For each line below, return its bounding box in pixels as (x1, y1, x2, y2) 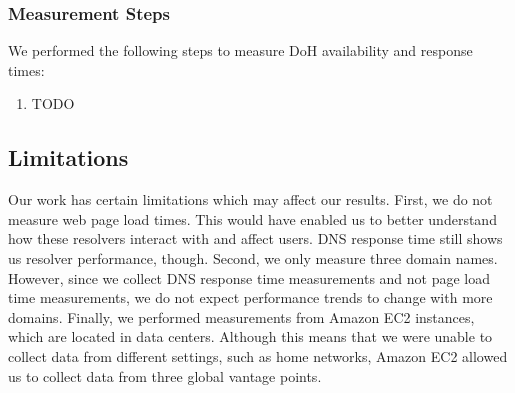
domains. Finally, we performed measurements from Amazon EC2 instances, (8, 306, 475, 327)
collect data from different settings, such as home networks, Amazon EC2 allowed (8, 345, 508, 366)
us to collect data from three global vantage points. (8, 365, 322, 386)
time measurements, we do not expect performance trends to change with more (8, 287, 493, 308)
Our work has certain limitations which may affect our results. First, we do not (8, 189, 493, 210)
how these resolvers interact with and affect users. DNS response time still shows (8, 228, 503, 249)
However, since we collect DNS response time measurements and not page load (8, 267, 491, 288)
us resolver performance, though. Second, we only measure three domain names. (8, 247, 498, 268)
